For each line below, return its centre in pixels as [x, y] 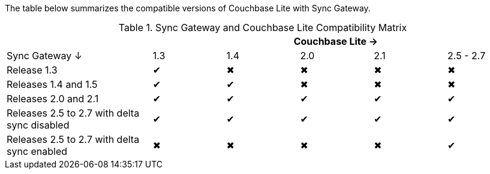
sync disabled [38, 125]
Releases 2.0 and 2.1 [53, 99]
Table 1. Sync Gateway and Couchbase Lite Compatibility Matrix [263, 28]
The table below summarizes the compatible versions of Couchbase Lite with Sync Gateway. [188, 8]
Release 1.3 [32, 70]
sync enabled [37, 151]
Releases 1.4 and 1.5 [52, 84]
